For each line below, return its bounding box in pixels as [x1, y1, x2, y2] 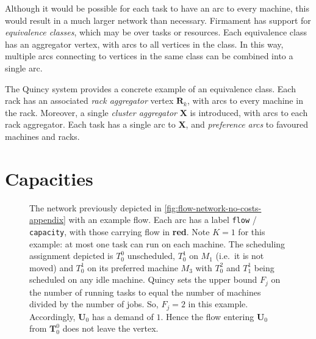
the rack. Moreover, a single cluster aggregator [5, 106, 177, 118]
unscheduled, [127, 249, 175, 262]
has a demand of [92, 310, 154, 323]
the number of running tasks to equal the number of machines [29, 285, 261, 298]
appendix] [29, 213, 66, 226]
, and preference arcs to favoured [185, 118, 309, 131]
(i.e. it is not [215, 249, 264, 262]
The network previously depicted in [29, 201, 162, 214]
